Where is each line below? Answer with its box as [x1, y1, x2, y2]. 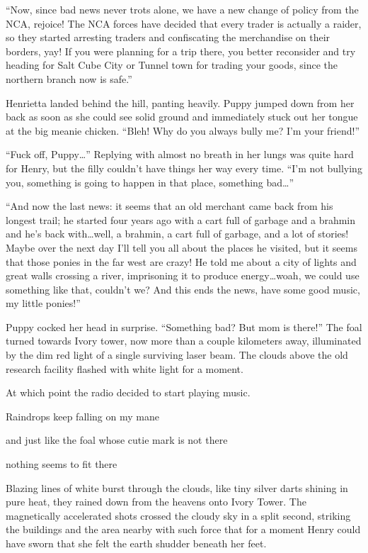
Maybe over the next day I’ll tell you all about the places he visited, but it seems [6, 240, 357, 255]
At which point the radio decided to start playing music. [6, 385, 251, 400]
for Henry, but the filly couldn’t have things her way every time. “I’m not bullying [6, 160, 362, 175]
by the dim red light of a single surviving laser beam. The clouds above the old [6, 347, 348, 362]
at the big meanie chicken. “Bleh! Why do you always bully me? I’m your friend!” [6, 123, 360, 138]
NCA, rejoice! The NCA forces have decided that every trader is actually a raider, [6, 16, 362, 30]
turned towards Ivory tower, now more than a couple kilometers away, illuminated [6, 333, 362, 348]
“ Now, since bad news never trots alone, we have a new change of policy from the [6, 2, 359, 16]
